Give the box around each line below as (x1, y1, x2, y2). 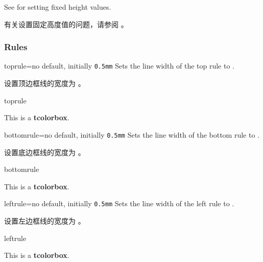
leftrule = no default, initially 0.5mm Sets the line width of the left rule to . (4, 198, 234, 209)
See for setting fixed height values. (4, 2, 111, 12)
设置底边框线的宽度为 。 (4, 146, 85, 157)
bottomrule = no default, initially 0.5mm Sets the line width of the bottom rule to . (4, 129, 259, 140)
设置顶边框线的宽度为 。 (4, 78, 85, 89)
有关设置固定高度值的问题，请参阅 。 (4, 18, 128, 29)
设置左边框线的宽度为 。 (4, 215, 85, 226)
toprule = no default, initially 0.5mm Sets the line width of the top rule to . (4, 60, 234, 71)
